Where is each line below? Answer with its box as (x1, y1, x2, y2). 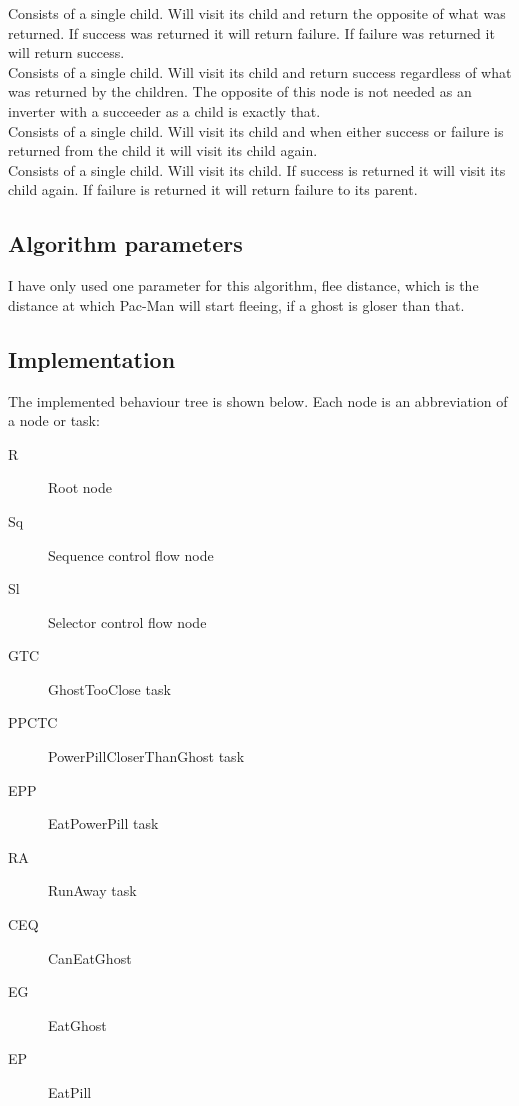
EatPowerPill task (48, 813, 159, 834)
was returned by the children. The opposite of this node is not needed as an (8, 81, 472, 102)
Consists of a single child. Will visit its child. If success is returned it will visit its (8, 159, 506, 180)
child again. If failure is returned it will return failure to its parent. (8, 179, 418, 200)
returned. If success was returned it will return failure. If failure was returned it (8, 22, 495, 43)
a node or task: (8, 410, 100, 431)
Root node (48, 477, 112, 498)
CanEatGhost (48, 947, 132, 968)
